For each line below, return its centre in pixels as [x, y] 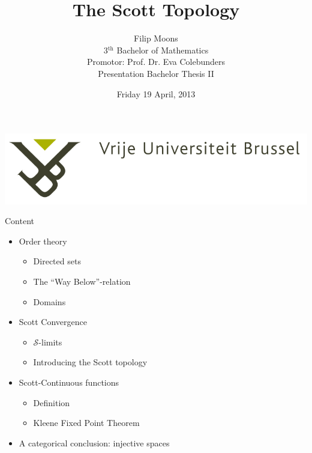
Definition [52, 402]
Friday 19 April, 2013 [156, 93]
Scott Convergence [53, 322]
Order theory [43, 241]
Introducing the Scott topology [90, 362]
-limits [50, 342]
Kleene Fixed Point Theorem [86, 423]
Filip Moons [156, 38]
